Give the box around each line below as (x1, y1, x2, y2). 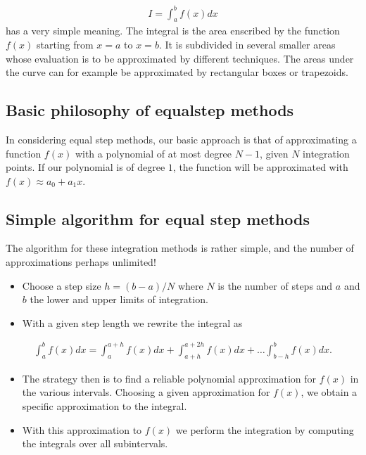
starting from (37, 37, 94, 51)
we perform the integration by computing (175, 422, 354, 437)
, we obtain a (301, 385, 358, 399)
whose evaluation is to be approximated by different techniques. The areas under (6, 51, 354, 65)
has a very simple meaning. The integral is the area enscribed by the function (6, 23, 340, 38)
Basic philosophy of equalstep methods (6, 99, 294, 121)
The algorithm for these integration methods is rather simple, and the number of (6, 241, 354, 255)
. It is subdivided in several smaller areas (158, 37, 336, 51)
